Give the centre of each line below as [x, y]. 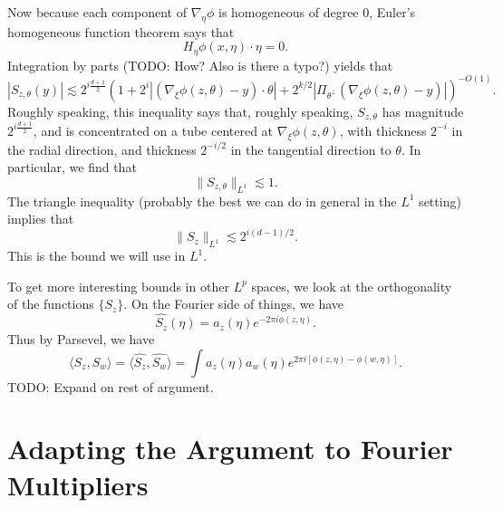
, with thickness [383, 130]
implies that [41, 219]
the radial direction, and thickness [102, 149]
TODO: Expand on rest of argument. [111, 386]
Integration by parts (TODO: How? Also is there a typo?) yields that [200, 65]
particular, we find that [72, 167]
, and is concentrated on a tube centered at [153, 130]
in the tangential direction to [311, 149]
